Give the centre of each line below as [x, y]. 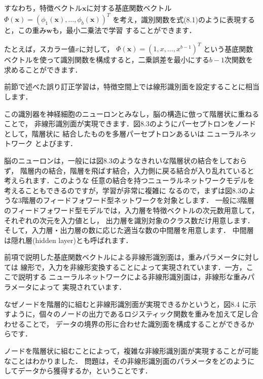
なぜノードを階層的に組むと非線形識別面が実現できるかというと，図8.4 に [127, 304]
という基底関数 [228, 48]
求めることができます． [43, 69]
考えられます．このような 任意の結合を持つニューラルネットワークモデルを [129, 180]
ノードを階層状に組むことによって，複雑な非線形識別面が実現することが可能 [131, 351]
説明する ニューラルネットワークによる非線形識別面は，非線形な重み [133, 277]
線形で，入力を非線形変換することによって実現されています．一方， [133, 267]
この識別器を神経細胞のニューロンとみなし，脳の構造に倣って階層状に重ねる [132, 113]
